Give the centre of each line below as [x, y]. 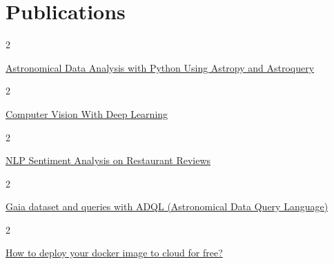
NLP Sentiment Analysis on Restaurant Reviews [108, 160]
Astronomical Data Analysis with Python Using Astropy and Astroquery [160, 67]
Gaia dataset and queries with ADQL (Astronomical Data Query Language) [167, 206]
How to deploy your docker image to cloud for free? [114, 253]
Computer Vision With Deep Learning [87, 113]
